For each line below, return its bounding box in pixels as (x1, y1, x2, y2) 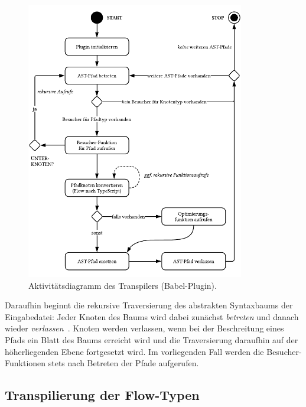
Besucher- (266, 345, 302, 357)
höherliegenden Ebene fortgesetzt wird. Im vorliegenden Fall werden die (5, 345, 264, 357)
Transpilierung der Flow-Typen (5, 386, 200, 404)
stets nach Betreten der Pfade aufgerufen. (48, 357, 199, 369)
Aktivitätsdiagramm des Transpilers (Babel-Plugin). (28, 279, 217, 291)
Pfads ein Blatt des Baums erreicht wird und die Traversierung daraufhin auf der (5, 333, 298, 346)
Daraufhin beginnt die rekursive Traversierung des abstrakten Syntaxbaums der (5, 299, 293, 311)
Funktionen (5, 357, 46, 369)
